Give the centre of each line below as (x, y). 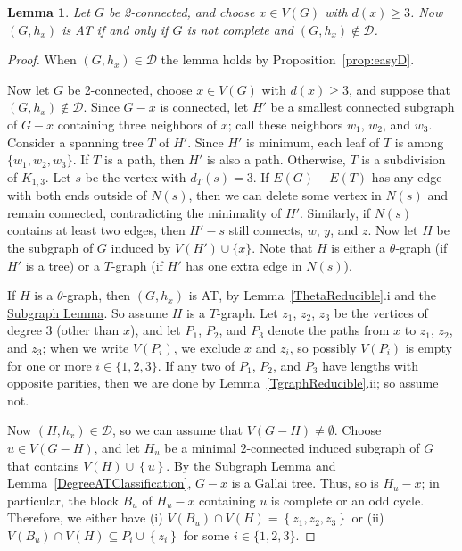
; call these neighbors (285, 124)
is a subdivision (404, 159)
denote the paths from (329, 330)
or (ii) (368, 518)
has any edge (407, 176)
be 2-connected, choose (130, 89)
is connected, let (204, 107)
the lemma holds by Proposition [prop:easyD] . (288, 59)
